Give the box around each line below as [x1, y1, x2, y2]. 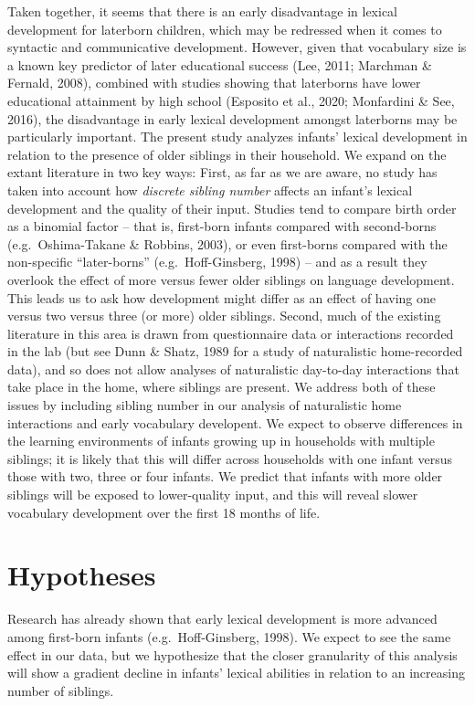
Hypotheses [7, 556, 156, 594]
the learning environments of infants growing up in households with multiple [7, 431, 435, 450]
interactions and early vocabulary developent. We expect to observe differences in [7, 413, 463, 432]
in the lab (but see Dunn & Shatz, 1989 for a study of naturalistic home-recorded [7, 342, 463, 361]
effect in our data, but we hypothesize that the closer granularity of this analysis [7, 645, 458, 664]
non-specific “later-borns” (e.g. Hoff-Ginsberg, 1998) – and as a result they [7, 252, 427, 271]
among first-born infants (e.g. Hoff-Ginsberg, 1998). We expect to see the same [7, 627, 451, 646]
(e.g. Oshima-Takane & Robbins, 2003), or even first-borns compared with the [7, 234, 448, 253]
